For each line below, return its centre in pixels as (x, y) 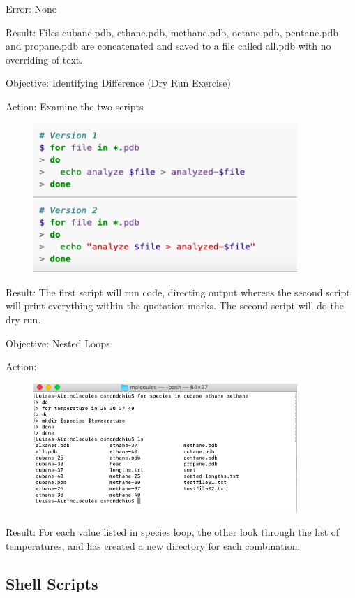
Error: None (31, 8)
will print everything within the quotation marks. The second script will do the (175, 306)
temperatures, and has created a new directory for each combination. (153, 545)
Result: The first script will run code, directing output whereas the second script (178, 292)
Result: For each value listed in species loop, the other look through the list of (173, 532)
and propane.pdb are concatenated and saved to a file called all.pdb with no (168, 46)
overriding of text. (44, 59)
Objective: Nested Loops (58, 343)
